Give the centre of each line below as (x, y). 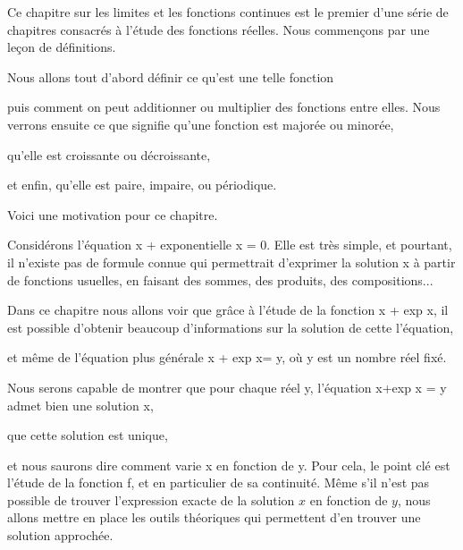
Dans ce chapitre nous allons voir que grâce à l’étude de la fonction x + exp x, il (228, 310)
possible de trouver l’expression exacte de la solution (151, 499)
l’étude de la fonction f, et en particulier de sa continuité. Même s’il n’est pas (219, 482)
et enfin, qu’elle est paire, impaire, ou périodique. (142, 185)
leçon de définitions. (62, 47)
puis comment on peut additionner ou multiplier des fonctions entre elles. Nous (224, 107)
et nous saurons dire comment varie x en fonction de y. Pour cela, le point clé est (229, 465)
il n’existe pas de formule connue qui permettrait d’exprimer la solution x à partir (231, 262)
